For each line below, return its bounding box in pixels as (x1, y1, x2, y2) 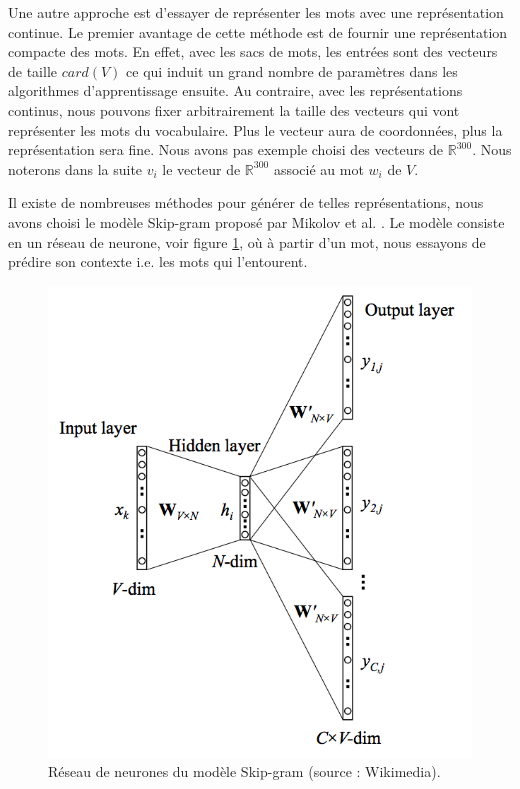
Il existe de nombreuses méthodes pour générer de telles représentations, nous (8, 192, 484, 213)
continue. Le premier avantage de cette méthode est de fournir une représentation (8, 21, 508, 42)
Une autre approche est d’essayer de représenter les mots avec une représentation (8, 2, 504, 22)
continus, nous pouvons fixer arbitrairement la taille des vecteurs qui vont (8, 99, 460, 120)
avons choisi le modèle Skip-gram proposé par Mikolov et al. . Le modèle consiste (8, 211, 505, 232)
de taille (8, 60, 57, 81)
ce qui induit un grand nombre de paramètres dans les (126, 60, 458, 81)
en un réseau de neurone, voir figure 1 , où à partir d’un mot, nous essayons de (8, 231, 486, 252)
